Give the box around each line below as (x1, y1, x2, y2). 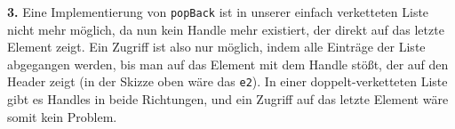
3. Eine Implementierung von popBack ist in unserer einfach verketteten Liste (7, 3, 429, 20)
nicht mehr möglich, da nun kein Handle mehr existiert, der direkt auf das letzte (7, 20, 444, 38)
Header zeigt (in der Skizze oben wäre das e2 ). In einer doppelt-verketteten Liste (7, 72, 448, 91)
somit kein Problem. (7, 107, 117, 125)
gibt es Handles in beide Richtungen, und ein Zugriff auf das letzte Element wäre (7, 90, 449, 109)
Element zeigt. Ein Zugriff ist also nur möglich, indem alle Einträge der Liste (7, 37, 426, 56)
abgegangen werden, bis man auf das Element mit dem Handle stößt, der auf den (7, 54, 449, 73)
